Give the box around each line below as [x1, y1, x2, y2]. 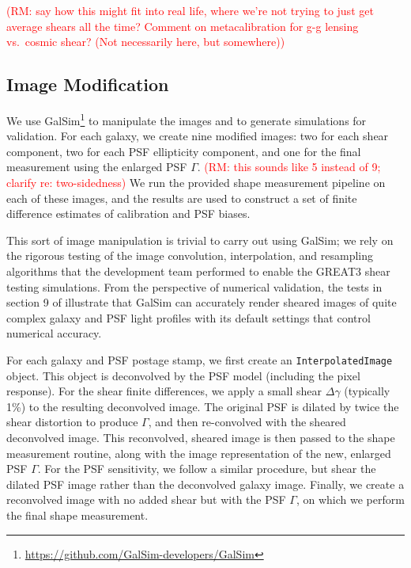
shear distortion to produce [6, 414, 138, 430]
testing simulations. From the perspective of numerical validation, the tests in [6, 278, 383, 295]
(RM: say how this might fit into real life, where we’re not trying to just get [6, 2, 374, 18]
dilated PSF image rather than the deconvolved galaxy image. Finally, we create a [6, 475, 405, 492]
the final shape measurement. [6, 506, 149, 523]
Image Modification [6, 72, 169, 97]
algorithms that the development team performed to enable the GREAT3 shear [6, 262, 390, 279]
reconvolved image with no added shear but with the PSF [6, 491, 286, 508]
